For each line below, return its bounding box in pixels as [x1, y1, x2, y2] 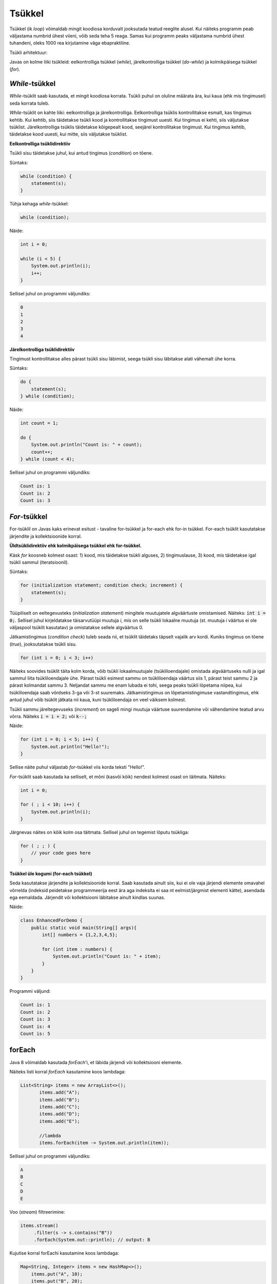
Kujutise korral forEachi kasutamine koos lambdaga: [9, 1250, 119, 1256]
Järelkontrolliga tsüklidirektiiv [9, 346, 75, 352]
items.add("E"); [39, 1118, 81, 1124]
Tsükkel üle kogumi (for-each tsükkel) [9, 871, 92, 877]
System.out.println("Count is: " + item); [52, 953, 161, 959]
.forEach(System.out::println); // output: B [33, 1237, 151, 1243]
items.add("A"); [39, 1089, 81, 1096]
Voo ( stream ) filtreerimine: [9, 1209, 65, 1215]
